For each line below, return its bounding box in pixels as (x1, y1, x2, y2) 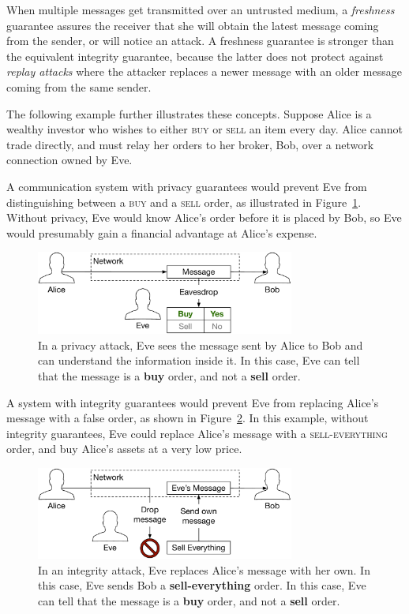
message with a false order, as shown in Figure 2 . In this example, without (6, 410, 369, 426)
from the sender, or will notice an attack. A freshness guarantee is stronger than (6, 32, 394, 49)
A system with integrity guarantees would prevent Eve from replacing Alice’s (6, 394, 379, 410)
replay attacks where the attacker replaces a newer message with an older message (6, 63, 402, 80)
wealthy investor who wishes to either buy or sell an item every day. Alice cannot (6, 121, 403, 137)
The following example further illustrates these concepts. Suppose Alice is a (6, 105, 372, 122)
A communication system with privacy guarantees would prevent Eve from (6, 178, 367, 194)
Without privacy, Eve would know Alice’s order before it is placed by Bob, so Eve (6, 209, 402, 226)
